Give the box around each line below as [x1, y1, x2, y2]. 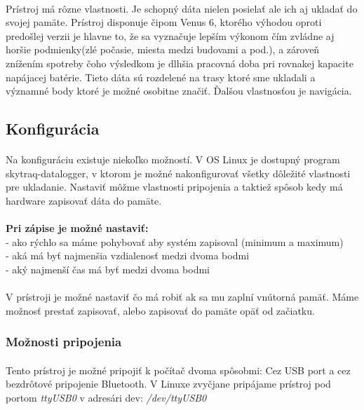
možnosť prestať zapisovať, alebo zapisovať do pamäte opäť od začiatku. [6, 303, 315, 317]
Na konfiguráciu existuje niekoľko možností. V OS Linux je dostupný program [6, 152, 340, 167]
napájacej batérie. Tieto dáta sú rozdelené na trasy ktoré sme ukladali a [6, 69, 316, 84]
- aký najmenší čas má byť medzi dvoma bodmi [6, 261, 210, 276]
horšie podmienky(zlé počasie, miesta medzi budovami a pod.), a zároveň [6, 42, 320, 57]
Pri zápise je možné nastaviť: [6, 221, 149, 235]
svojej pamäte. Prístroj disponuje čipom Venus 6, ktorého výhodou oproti [6, 15, 322, 29]
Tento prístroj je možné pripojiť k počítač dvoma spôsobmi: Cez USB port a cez [6, 362, 351, 377]
